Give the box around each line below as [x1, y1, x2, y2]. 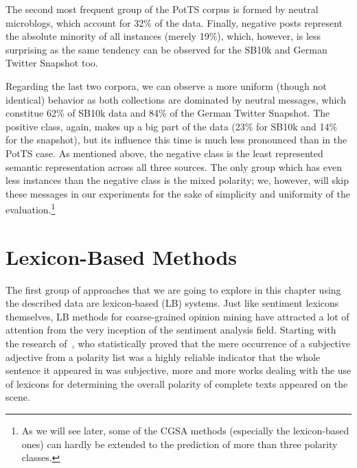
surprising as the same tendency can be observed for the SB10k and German [5, 42, 327, 56]
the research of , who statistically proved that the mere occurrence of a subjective [5, 336, 351, 351]
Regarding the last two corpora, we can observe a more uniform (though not [5, 78, 327, 93]
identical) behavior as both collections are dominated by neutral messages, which [5, 92, 346, 106]
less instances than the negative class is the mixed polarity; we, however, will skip [5, 173, 349, 187]
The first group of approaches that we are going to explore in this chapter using [5, 282, 341, 296]
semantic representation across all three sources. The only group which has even [5, 159, 342, 174]
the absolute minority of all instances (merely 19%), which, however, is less [5, 29, 321, 43]
